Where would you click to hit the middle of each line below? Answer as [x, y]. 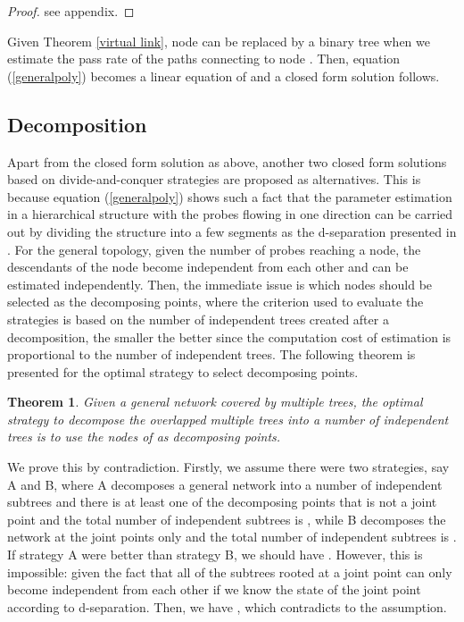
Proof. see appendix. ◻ [71, 11]
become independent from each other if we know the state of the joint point [214, 589]
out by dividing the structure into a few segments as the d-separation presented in [232, 231]
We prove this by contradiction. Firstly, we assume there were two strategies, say [228, 467]
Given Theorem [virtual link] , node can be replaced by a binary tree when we [219, 41]
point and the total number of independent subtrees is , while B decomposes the [227, 519]
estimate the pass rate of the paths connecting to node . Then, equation [204, 59]
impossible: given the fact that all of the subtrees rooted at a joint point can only [230, 572]
